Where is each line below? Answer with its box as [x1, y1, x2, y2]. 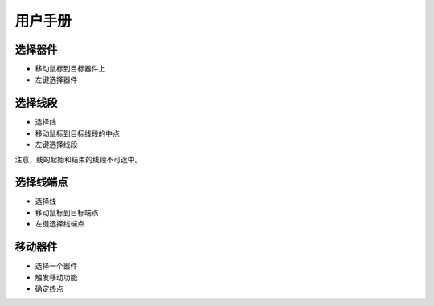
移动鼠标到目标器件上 [35, 64, 106, 74]
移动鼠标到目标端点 [35, 207, 99, 217]
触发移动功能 [35, 272, 78, 282]
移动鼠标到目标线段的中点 [35, 129, 120, 138]
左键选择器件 [35, 75, 78, 84]
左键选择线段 [35, 140, 78, 149]
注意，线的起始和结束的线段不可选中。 [14, 154, 142, 164]
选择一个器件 [35, 261, 78, 271]
